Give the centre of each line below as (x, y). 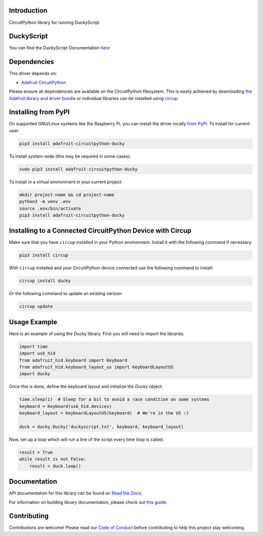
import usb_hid (37, 353)
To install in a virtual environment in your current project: (66, 182)
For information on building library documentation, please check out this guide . (88, 502)
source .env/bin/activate (50, 208)
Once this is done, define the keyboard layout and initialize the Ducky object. (86, 387)
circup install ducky (45, 281)
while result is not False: (53, 459)
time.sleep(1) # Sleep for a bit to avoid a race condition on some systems (114, 399)
